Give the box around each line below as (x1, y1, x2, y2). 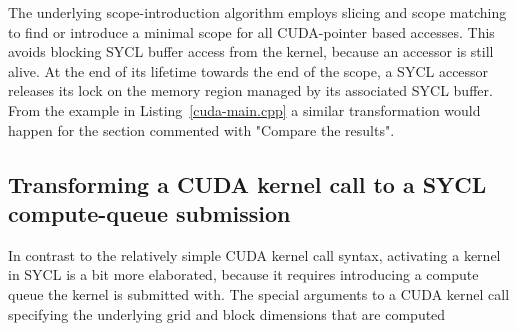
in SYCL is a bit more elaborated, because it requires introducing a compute (8, 264, 479, 285)
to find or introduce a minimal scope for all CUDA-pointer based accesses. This (8, 21, 495, 42)
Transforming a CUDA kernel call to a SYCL (8, 168, 487, 199)
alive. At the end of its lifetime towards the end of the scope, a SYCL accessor (8, 60, 489, 81)
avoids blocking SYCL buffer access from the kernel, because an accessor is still (8, 41, 494, 62)
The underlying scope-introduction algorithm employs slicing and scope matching (8, 2, 507, 22)
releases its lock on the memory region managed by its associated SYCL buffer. (8, 80, 493, 101)
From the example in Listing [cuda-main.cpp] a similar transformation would (8, 99, 481, 120)
